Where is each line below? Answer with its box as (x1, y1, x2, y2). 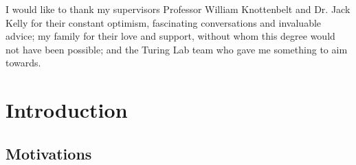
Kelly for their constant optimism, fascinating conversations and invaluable (5, 15, 322, 29)
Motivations (5, 142, 92, 164)
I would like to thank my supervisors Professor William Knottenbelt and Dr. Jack (5, 2, 351, 16)
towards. (5, 55, 41, 70)
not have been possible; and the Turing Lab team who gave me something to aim (5, 42, 348, 56)
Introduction (5, 96, 128, 124)
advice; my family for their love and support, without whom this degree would (5, 29, 335, 43)
